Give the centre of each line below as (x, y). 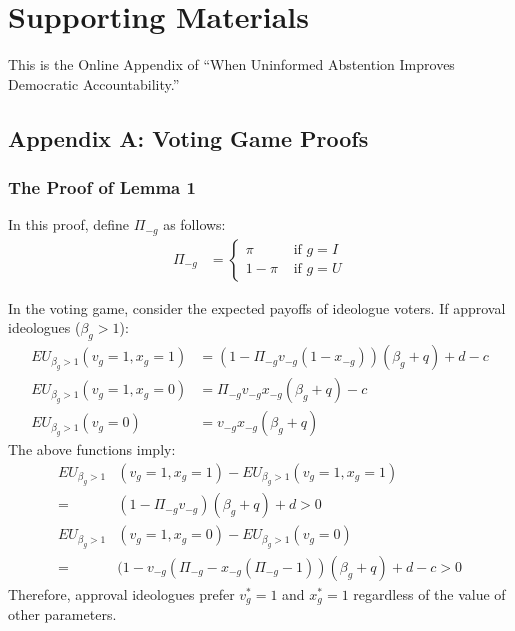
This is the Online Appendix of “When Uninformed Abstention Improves (231, 64)
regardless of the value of (429, 593)
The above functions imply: (92, 449)
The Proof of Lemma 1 (102, 187)
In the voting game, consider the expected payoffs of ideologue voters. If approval (257, 307)
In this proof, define (69, 224)
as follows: (194, 224)
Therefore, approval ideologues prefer (121, 593)
